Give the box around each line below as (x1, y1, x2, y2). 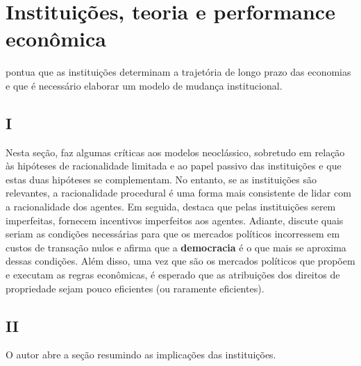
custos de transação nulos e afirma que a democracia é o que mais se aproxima (6, 240, 346, 254)
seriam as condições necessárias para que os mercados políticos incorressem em (6, 226, 340, 241)
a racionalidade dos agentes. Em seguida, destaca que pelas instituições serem (6, 199, 336, 214)
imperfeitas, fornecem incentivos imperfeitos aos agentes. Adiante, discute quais (6, 213, 344, 227)
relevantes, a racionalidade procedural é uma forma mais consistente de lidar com (6, 185, 351, 200)
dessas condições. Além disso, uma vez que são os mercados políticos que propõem (6, 253, 355, 268)
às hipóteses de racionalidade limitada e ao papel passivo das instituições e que (6, 158, 342, 173)
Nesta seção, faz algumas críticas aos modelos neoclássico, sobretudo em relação (6, 144, 345, 159)
